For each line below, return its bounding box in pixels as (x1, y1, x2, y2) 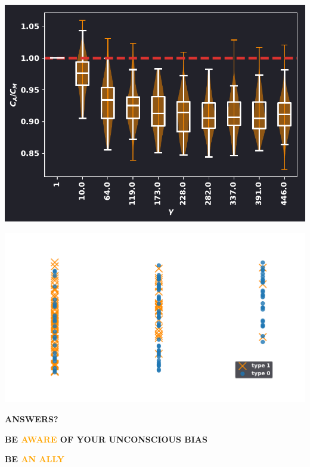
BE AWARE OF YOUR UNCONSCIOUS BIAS (5, 432, 207, 445)
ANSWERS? (5, 413, 58, 425)
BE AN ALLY (5, 453, 64, 465)
